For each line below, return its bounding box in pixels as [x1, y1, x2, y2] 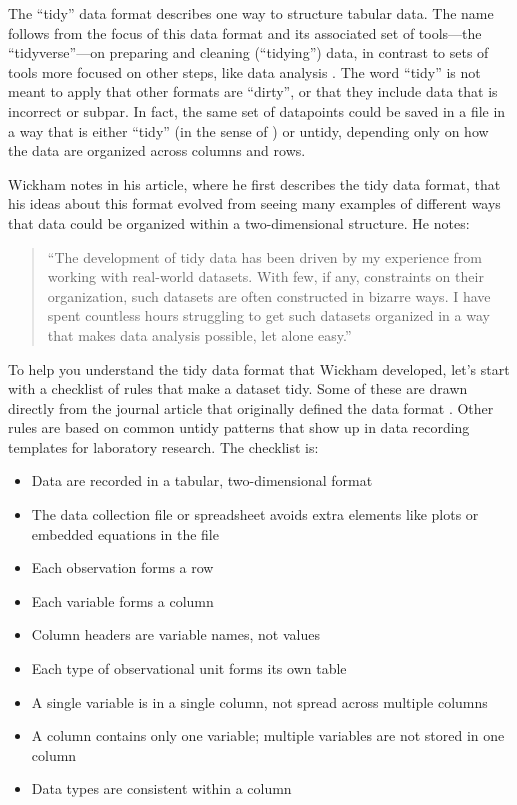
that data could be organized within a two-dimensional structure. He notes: [8, 212, 470, 233]
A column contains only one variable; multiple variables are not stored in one [31, 725, 505, 746]
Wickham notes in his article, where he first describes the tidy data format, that [8, 173, 501, 194]
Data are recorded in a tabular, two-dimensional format [31, 470, 373, 491]
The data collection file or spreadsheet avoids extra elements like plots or [31, 504, 479, 525]
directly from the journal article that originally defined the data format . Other [8, 397, 494, 418]
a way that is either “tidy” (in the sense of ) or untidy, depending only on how [8, 120, 489, 141]
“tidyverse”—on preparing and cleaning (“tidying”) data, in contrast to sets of [8, 42, 489, 63]
